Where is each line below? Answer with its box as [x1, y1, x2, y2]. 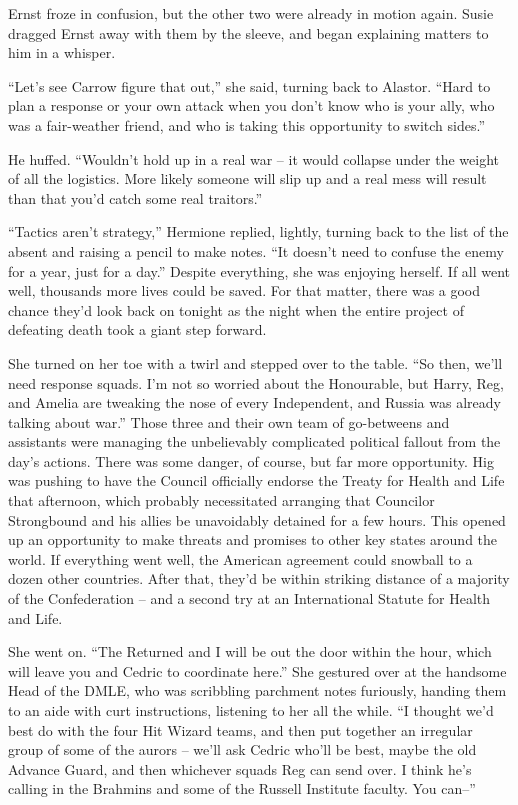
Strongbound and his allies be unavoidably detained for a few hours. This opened [8, 509, 506, 530]
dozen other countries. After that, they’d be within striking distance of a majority [8, 568, 510, 589]
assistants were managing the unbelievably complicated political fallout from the [8, 431, 501, 452]
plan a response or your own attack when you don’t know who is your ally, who [8, 95, 495, 116]
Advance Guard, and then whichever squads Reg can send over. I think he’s [8, 758, 472, 779]
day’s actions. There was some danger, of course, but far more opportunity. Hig [8, 450, 494, 471]
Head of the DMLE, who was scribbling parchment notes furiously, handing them [8, 680, 507, 701]
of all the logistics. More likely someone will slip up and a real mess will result [8, 168, 487, 189]
